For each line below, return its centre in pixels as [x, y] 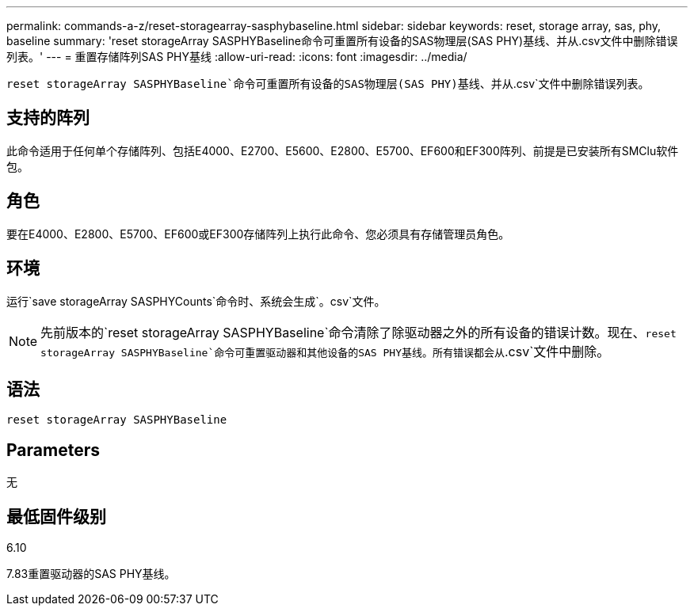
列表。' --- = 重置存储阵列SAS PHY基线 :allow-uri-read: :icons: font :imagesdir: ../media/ [237, 57]
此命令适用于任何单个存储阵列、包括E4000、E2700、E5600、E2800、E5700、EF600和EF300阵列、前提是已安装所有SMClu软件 [343, 150]
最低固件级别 [56, 516]
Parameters [53, 450]
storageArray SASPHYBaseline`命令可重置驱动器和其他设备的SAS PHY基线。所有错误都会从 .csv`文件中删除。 [325, 351]
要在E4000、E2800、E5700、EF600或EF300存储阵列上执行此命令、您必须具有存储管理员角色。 [258, 234]
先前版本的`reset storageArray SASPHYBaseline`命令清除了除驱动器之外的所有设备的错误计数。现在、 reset [358, 332]
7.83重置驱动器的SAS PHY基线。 [91, 574]
